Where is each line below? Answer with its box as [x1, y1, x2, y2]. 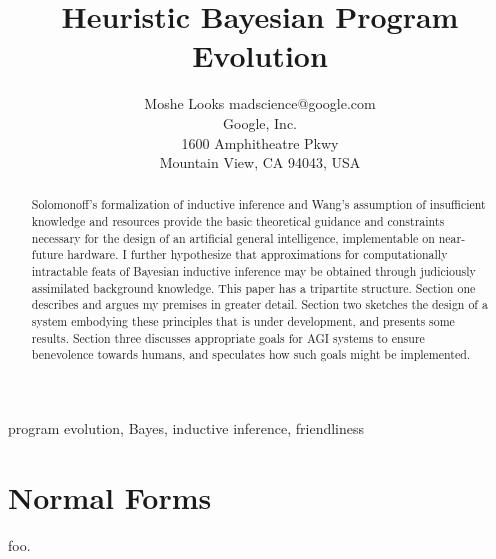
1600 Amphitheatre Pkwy [181, 132, 339, 153]
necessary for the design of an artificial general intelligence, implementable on [31, 229, 435, 246]
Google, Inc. [223, 112, 297, 133]
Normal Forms [8, 476, 212, 517]
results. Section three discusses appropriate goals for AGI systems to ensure [31, 329, 425, 346]
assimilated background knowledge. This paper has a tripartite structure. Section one [31, 279, 476, 296]
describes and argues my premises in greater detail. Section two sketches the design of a [31, 296, 488, 313]
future [31, 246, 64, 263]
